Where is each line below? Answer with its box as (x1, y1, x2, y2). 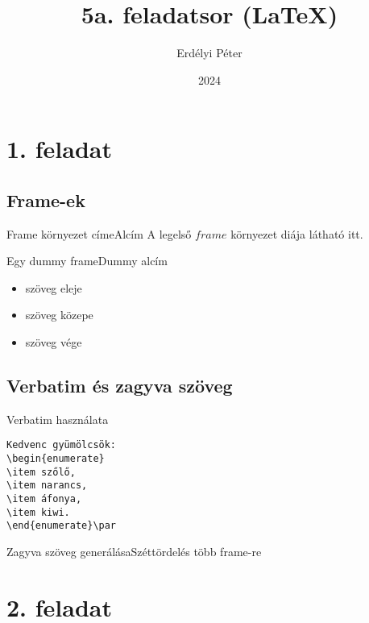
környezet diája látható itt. (230, 225, 363, 242)
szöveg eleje (25, 279, 82, 296)
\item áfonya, (6, 493, 82, 505)
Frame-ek (6, 187, 85, 212)
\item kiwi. (6, 506, 70, 518)
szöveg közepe (25, 306, 93, 323)
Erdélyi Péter (176, 44, 243, 61)
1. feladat (6, 132, 112, 165)
